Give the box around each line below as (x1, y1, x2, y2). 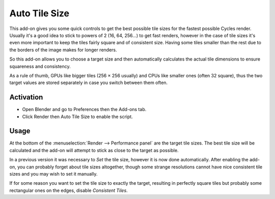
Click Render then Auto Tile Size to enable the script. (22, 113, 133, 120)
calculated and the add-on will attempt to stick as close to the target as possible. (9, 147, 179, 153)
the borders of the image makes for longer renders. (9, 46, 117, 53)
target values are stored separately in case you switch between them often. (9, 79, 168, 86)
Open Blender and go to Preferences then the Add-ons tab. (22, 106, 147, 112)
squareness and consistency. (9, 63, 71, 69)
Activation (9, 93, 43, 102)
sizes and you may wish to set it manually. (9, 171, 98, 177)
